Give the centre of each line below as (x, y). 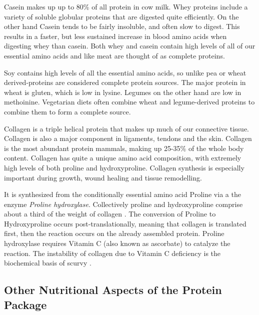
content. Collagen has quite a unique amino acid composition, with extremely (123, 158)
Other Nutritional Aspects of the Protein (113, 290)
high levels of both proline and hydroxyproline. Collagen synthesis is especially (124, 167)
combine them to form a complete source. (67, 111)
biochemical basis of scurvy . (48, 263)
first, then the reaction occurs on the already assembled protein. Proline (114, 233)
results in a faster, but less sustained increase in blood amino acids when (115, 36)
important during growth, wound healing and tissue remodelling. (103, 177)
